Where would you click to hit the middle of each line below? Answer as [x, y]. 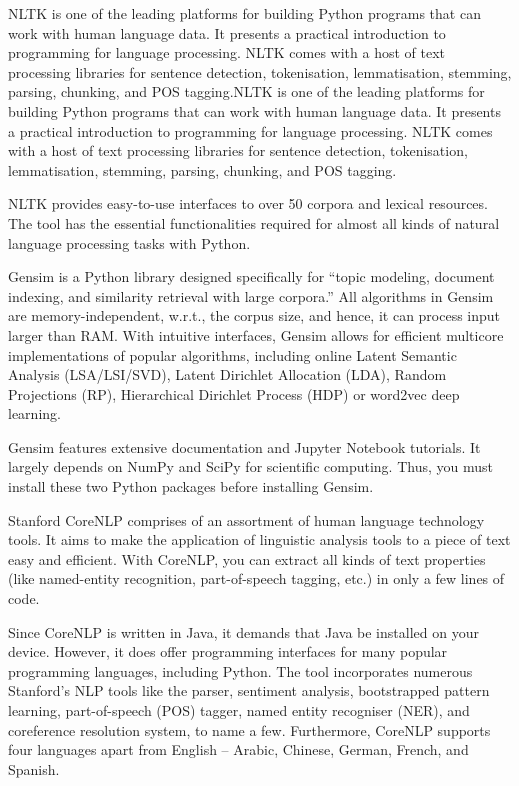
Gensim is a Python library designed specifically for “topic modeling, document [251, 276]
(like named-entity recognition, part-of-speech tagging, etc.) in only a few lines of [256, 578]
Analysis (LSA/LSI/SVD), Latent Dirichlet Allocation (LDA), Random [227, 374]
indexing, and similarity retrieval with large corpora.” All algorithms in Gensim [251, 295]
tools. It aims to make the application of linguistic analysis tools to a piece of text [259, 539]
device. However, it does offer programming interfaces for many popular [228, 651]
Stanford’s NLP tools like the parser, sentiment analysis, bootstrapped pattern [249, 690]
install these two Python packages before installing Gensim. [191, 486]
